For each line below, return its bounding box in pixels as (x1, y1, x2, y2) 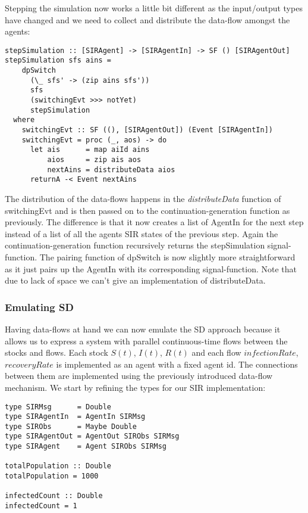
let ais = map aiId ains (30, 145, 150, 154)
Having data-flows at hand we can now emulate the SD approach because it (5, 322, 281, 335)
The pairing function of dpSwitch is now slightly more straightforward (39, 250, 296, 263)
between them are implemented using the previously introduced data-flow (5, 369, 273, 382)
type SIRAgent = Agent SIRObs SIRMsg (5, 442, 167, 451)
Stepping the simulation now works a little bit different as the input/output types (5, 2, 303, 14)
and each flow (191, 346, 241, 359)
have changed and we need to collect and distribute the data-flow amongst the (5, 13, 290, 26)
